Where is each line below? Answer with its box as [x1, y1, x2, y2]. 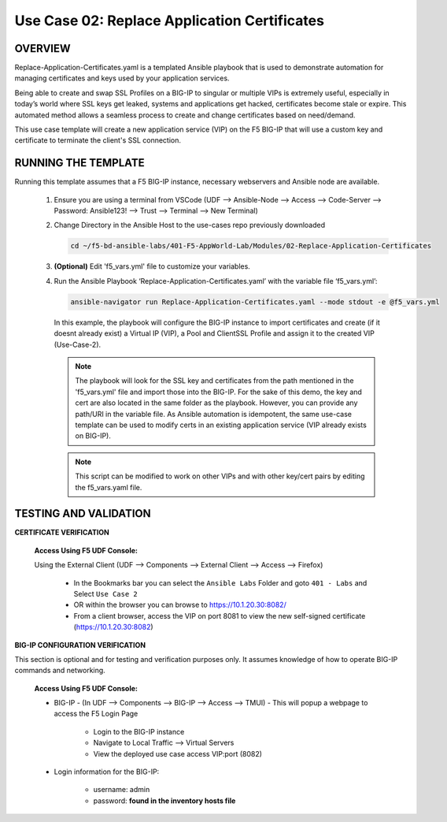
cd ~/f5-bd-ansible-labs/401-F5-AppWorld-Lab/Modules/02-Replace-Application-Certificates [70, 241, 432, 251]
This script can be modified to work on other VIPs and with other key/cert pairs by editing [75, 471, 365, 481]
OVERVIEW [14, 42, 71, 55]
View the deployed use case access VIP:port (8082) [93, 749, 263, 758]
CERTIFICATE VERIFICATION [14, 528, 109, 537]
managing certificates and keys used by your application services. [14, 73, 230, 83]
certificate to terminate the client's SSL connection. [14, 136, 181, 145]
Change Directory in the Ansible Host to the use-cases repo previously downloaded [54, 221, 326, 230]
